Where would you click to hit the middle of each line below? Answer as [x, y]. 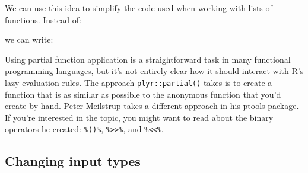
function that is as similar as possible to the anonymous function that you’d [143, 94]
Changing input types [73, 161]
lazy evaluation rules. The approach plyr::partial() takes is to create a [139, 82]
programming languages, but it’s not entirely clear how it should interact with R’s [154, 71]
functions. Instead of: [43, 19]
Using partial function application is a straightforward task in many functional [148, 59]
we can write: [29, 39]
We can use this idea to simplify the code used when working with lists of [139, 8]
